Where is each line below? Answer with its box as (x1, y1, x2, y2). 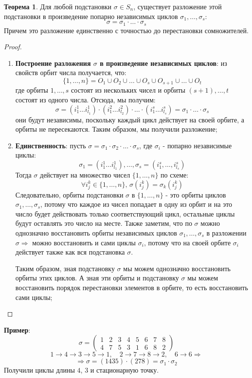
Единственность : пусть (15, 140, 86, 150)
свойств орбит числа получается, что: (15, 67, 126, 78)
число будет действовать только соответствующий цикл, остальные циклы (15, 208, 235, 219)
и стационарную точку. (90, 365, 159, 375)
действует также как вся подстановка (15, 247, 125, 257)
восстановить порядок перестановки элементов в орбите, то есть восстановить (15, 282, 248, 292)
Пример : (4, 324, 31, 335)
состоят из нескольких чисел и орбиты (71, 85, 186, 95)
